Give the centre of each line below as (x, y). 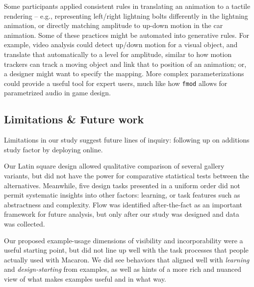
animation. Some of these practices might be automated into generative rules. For (127, 35)
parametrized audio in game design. (57, 93)
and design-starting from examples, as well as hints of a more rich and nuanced (123, 269)
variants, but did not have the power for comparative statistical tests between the (127, 175)
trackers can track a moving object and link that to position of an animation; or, (125, 64)
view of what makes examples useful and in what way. (85, 278)
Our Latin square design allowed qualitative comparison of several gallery (114, 166)
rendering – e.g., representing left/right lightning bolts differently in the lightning (126, 15)
